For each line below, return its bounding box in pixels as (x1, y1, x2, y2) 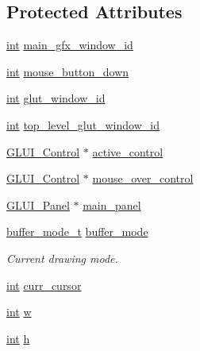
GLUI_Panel (6, 196, 70, 213)
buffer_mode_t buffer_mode (6, 223, 148, 240)
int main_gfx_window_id (6, 37, 133, 53)
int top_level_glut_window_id (6, 116, 160, 133)
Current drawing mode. (6, 249, 118, 266)
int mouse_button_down (6, 63, 129, 79)
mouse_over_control (92, 170, 194, 187)
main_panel (83, 196, 141, 213)
